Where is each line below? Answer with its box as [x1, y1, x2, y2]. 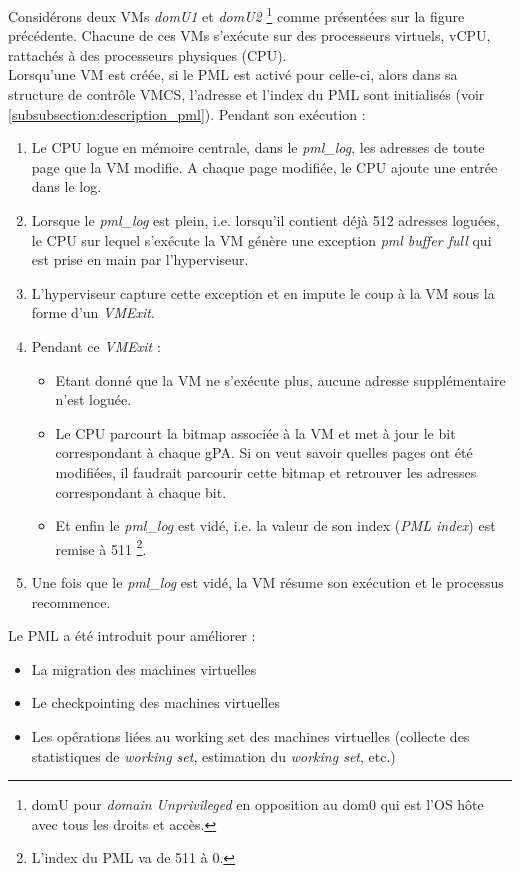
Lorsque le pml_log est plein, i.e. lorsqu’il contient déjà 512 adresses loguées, [31, 210, 500, 230]
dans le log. [31, 176, 102, 197]
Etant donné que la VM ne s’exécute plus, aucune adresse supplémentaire [55, 369, 506, 390]
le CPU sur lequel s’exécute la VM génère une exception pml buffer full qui [31, 229, 492, 250]
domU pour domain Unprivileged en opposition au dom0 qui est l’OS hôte [31, 794, 484, 815]
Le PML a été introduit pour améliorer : [8, 625, 256, 646]
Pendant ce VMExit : [31, 335, 161, 356]
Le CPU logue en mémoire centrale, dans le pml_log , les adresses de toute [31, 137, 485, 158]
